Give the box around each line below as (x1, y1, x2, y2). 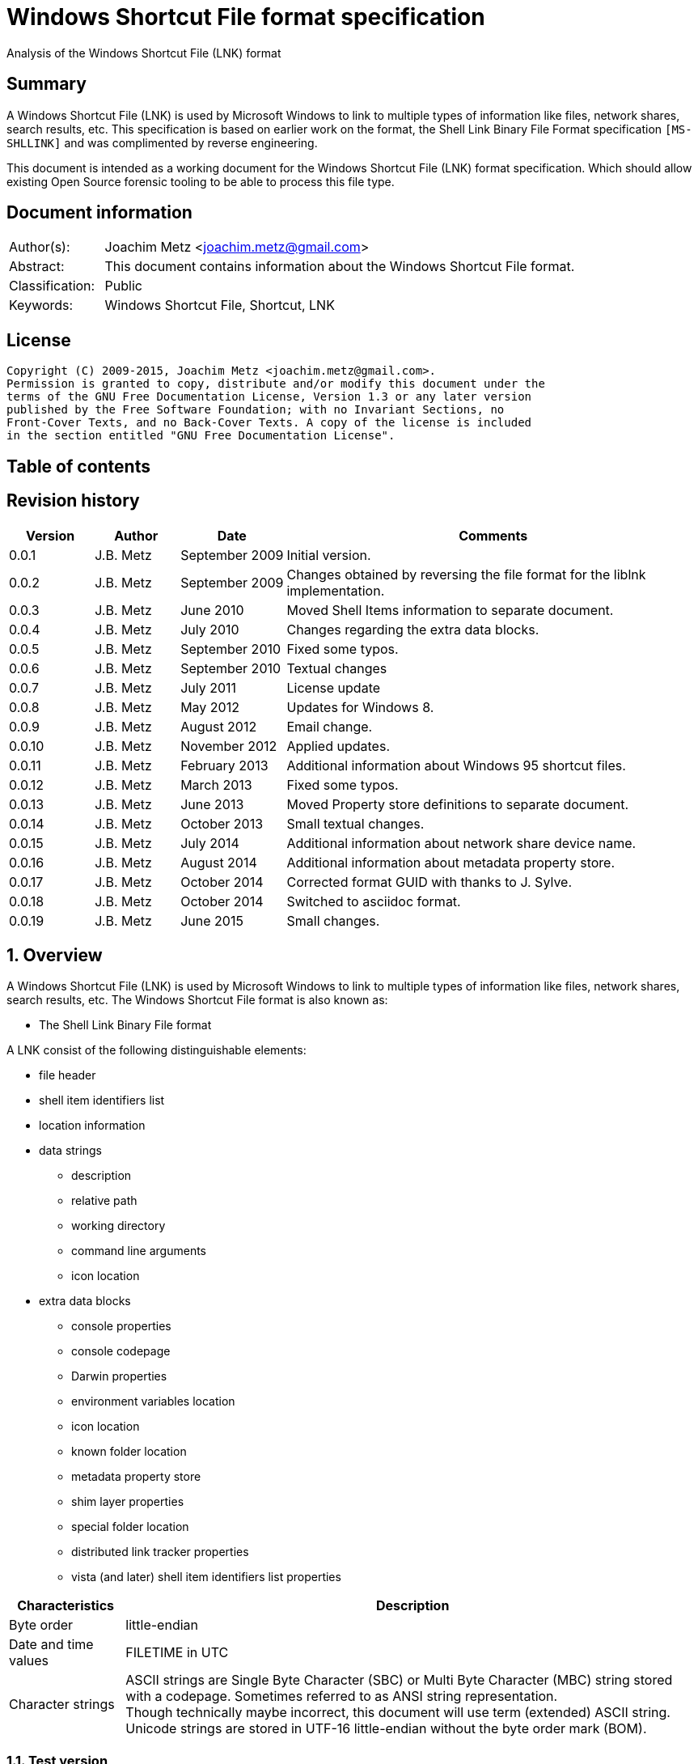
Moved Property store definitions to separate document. (286, 795, 629, 812)
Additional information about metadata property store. (286, 854, 615, 871)
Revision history (6, 490, 140, 511)
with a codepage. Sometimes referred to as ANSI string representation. (125, 1688, 558, 1705)
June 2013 (180, 795, 244, 812)
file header (39, 1068, 96, 1083)
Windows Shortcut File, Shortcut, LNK (104, 297, 335, 314)
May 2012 (180, 698, 239, 715)
